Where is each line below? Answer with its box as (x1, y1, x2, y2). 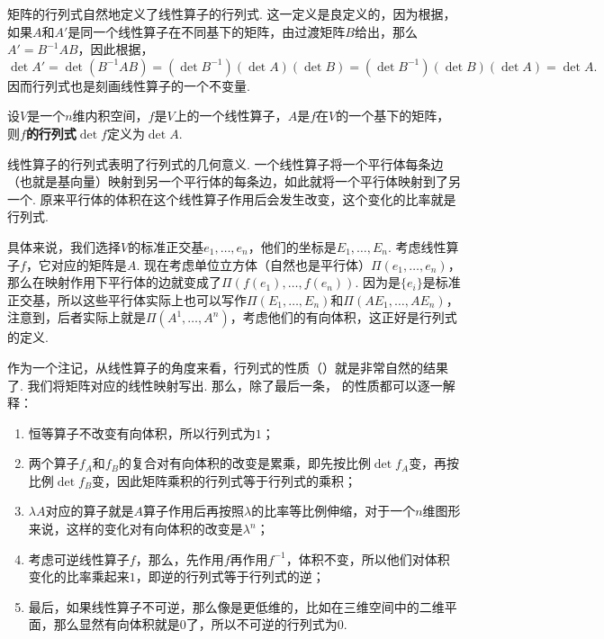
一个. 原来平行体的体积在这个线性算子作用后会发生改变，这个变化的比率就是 (7, 189, 456, 208)
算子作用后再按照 (142, 501, 244, 520)
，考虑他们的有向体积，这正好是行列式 (230, 308, 457, 327)
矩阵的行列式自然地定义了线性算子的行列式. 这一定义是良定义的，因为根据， (7, 4, 456, 22)
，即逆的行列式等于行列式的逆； (135, 567, 325, 586)
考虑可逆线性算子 (28, 549, 130, 568)
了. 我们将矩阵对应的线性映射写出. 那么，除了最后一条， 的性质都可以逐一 (7, 375, 443, 394)
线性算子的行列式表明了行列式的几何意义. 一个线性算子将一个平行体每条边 (7, 154, 444, 173)
